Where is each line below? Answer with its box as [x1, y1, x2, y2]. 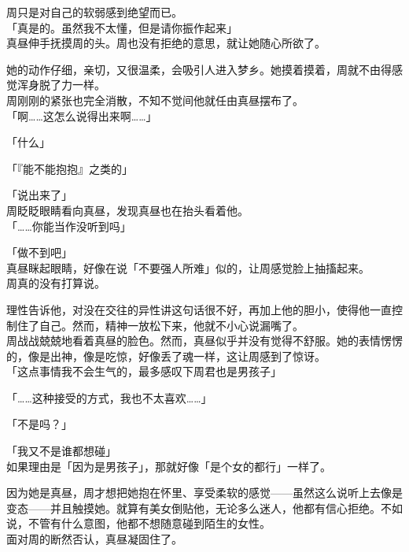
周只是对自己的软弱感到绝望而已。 [6, 4, 182, 20]
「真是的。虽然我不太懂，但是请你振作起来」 [6, 19, 238, 35]
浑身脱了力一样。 [17, 76, 105, 93]
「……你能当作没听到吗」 [6, 217, 131, 234]
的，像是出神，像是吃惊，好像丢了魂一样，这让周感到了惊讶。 [6, 347, 326, 364]
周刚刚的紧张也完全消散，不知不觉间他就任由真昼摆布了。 [6, 91, 304, 108]
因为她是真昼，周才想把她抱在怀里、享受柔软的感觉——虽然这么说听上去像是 [6, 484, 403, 501]
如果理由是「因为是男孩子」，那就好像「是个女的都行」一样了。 [6, 458, 331, 474]
